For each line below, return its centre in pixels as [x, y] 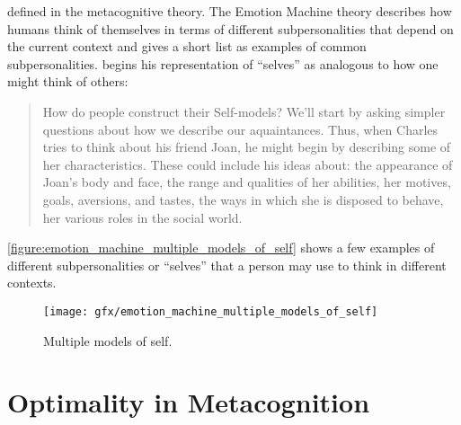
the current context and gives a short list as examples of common [187, 46]
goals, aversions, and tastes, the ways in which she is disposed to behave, [243, 199]
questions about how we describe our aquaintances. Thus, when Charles [240, 129]
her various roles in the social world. [142, 217]
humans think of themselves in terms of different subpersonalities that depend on [230, 28]
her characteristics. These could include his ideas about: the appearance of [248, 164]
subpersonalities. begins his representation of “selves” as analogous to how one [223, 63]
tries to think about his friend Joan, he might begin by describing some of [247, 147]
